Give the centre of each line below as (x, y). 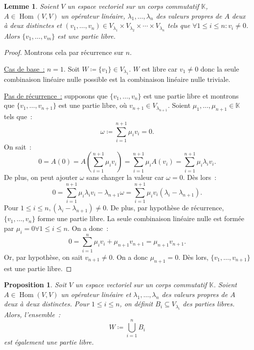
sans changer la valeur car (125, 177)
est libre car (160, 68)
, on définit (136, 304)
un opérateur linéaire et (96, 294)
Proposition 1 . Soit (35, 285)
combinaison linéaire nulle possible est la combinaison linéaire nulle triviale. (117, 79)
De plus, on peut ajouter (41, 177)
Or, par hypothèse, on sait (43, 257)
